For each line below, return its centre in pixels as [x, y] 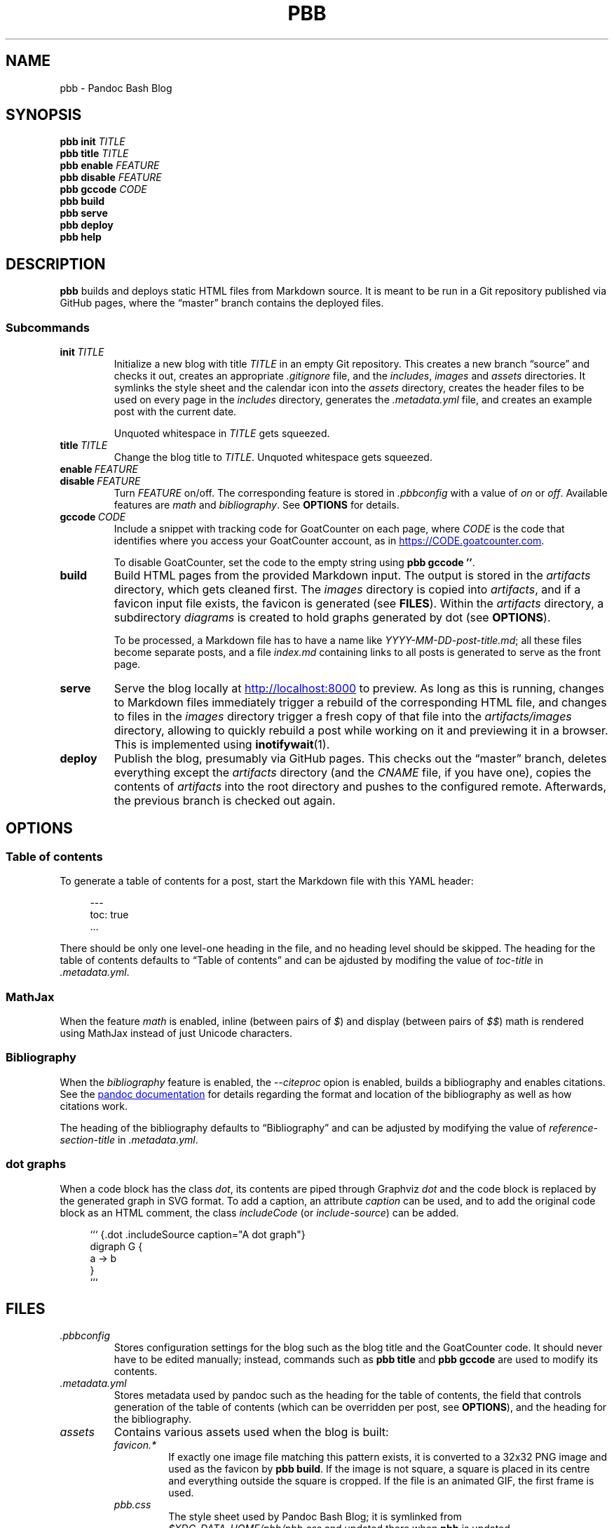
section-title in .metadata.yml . [129, 1139]
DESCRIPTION [56, 264]
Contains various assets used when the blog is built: [251, 1432]
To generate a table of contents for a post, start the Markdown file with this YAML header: [267, 881]
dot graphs [36, 1164]
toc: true [109, 915]
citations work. [94, 1106]
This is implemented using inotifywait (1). [222, 745]
